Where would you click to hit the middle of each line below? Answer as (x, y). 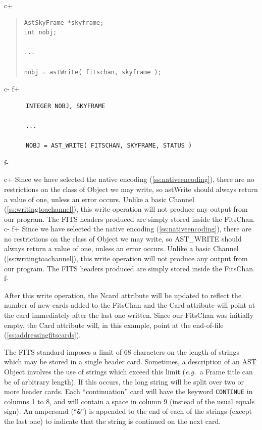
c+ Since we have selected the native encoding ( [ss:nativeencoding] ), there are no (129, 179)
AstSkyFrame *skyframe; (64, 22)
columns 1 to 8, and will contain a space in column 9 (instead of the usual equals (129, 401)
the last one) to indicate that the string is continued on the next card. (113, 421)
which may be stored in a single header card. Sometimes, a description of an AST (130, 362)
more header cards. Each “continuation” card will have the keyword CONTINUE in (128, 391)
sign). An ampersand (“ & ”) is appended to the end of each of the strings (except (128, 411)
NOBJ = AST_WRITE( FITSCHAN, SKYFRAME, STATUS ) (109, 146)
